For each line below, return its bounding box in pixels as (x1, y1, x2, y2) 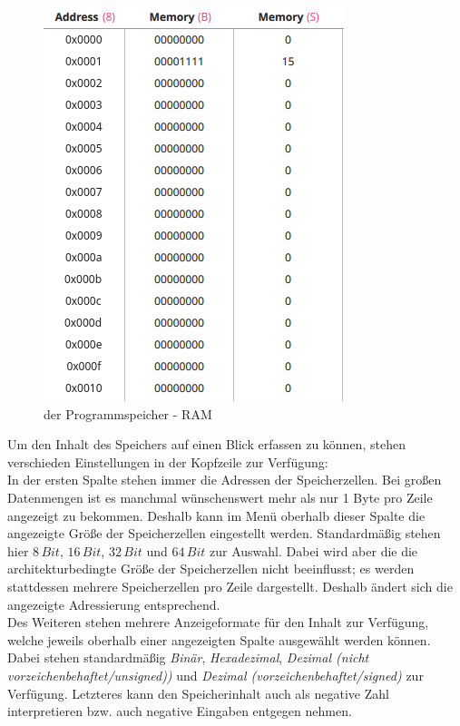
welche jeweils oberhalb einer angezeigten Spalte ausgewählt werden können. (7, 630, 431, 649)
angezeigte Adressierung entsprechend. (7, 594, 220, 613)
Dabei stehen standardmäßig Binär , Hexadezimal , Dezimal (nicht (7, 648, 369, 667)
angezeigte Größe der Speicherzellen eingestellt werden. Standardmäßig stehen (7, 524, 441, 543)
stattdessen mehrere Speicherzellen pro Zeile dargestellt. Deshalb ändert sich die (7, 576, 453, 595)
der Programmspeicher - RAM (44, 404, 212, 423)
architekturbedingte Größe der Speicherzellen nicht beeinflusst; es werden (7, 559, 415, 578)
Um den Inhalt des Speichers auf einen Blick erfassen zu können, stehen (7, 435, 406, 454)
